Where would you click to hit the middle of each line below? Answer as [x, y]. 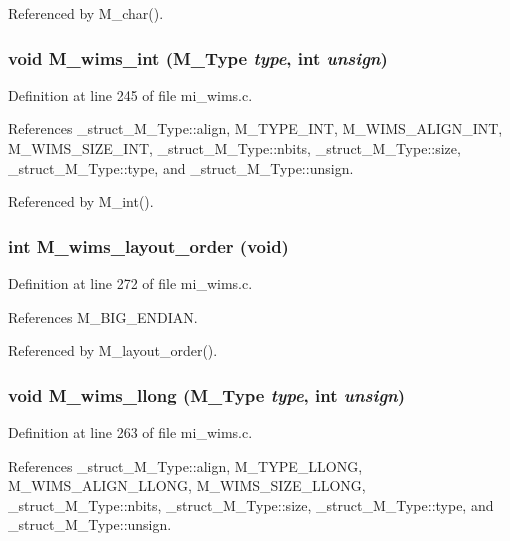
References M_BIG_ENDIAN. [103, 316]
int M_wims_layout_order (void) [148, 245]
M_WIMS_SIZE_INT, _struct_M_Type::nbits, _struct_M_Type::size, [234, 148]
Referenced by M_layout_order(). [113, 350]
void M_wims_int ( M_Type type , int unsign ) [198, 57]
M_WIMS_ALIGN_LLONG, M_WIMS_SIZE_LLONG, [187, 485]
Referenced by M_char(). [86, 13]
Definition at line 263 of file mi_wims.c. [130, 432]
